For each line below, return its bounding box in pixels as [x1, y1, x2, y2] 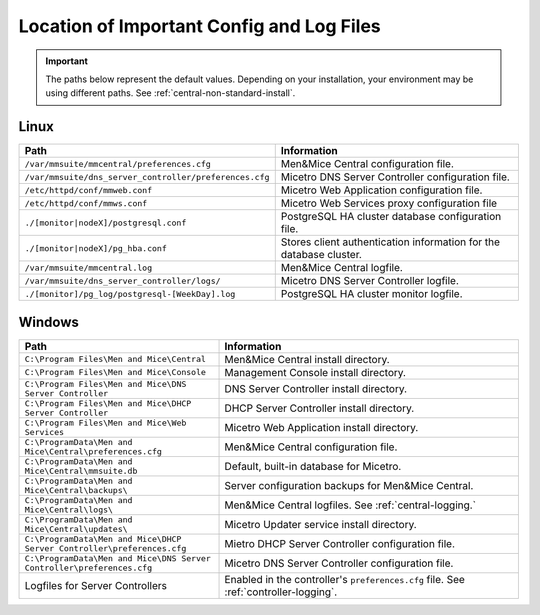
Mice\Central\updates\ [24, 523, 129, 534]
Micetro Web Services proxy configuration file [280, 196, 498, 210]
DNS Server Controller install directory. [224, 381, 408, 395]
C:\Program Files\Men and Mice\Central [24, 354, 207, 365]
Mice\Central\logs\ [24, 504, 114, 515]
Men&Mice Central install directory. [224, 352, 390, 366]
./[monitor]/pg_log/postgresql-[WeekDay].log [24, 288, 236, 299]
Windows [18, 313, 79, 330]
